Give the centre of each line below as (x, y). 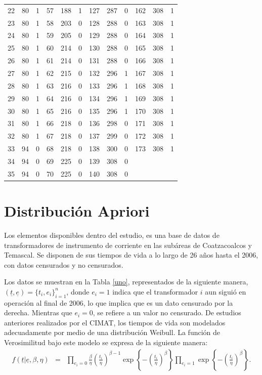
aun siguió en (226, 291)
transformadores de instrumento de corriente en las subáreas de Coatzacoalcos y (128, 245)
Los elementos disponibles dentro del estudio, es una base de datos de (112, 235)
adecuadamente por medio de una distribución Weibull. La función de (112, 332)
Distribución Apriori (77, 211)
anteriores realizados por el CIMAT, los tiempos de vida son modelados (115, 322)
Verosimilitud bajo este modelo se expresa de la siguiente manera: (106, 342)
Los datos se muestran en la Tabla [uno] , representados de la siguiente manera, (126, 282)
